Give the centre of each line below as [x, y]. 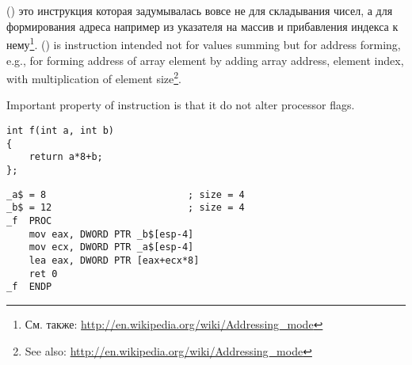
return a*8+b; [66, 157]
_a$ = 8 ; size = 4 [126, 194]
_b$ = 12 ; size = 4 [126, 208]
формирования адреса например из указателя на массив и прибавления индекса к [202, 26]
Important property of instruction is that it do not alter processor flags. [181, 105]
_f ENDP [29, 287]
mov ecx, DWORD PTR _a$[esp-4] [111, 247]
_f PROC [29, 221]
